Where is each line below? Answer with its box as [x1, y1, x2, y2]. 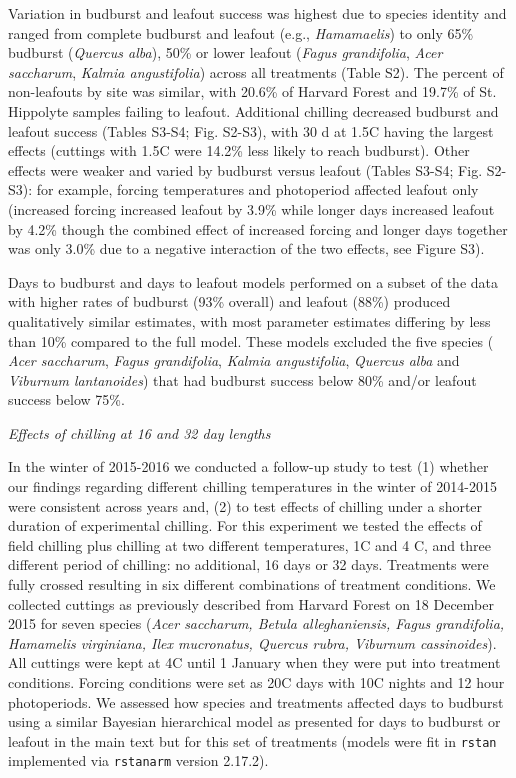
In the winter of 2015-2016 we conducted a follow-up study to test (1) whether [8, 456, 489, 477]
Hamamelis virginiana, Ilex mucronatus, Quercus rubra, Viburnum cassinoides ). [8, 632, 497, 653]
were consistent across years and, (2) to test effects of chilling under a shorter [8, 495, 483, 516]
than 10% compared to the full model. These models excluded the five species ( [8, 330, 494, 351]
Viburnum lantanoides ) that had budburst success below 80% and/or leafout [8, 369, 477, 390]
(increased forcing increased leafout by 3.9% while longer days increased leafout [8, 198, 495, 219]
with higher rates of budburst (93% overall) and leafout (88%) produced [8, 291, 451, 312]
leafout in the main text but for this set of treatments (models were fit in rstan [8, 730, 497, 751]
